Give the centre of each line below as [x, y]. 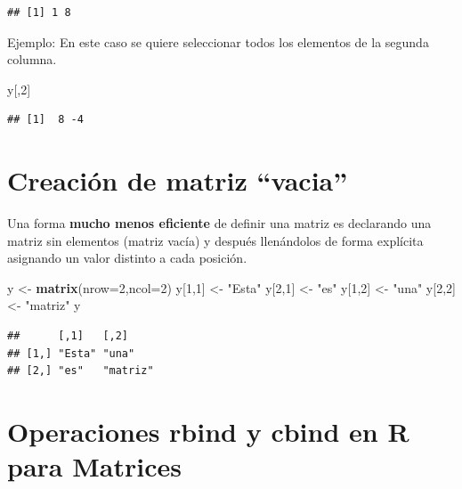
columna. [32, 59]
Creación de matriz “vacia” [178, 180]
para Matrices [94, 466]
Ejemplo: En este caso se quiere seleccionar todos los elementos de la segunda [218, 41]
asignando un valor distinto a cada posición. [127, 258]
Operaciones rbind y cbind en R [208, 432]
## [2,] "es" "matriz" [81, 371]
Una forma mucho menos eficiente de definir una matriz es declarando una [219, 223]
